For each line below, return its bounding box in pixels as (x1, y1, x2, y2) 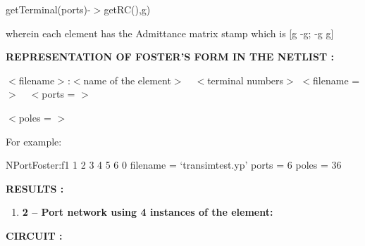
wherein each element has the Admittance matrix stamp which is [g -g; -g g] (6, 25, 334, 40)
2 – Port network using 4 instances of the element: (22, 205, 273, 219)
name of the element (83, 72, 171, 87)
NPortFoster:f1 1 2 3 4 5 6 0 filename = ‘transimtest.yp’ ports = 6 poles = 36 (6, 157, 342, 172)
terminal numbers (207, 72, 284, 87)
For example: (6, 134, 62, 148)
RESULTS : (6, 181, 64, 195)
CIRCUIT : (6, 228, 63, 242)
